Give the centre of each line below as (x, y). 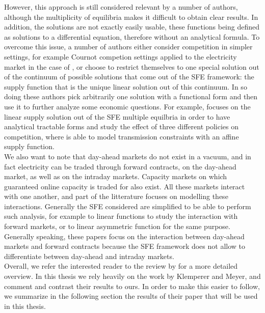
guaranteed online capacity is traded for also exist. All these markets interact (125, 186)
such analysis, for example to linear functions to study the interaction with (121, 216)
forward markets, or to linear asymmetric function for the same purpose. (117, 226)
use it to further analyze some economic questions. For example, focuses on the (127, 106)
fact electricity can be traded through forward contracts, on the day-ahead (120, 166)
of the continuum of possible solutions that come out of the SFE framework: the (129, 77)
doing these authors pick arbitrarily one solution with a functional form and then (131, 96)
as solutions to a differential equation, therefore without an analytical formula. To (132, 36)
